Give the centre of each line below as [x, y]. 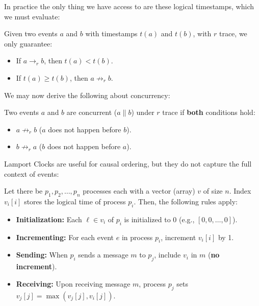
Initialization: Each [49, 219]
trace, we [233, 33]
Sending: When [42, 255]
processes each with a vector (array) [139, 191]
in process [137, 237]
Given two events [31, 33]
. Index [240, 191]
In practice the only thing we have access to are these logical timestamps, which [129, 6]
